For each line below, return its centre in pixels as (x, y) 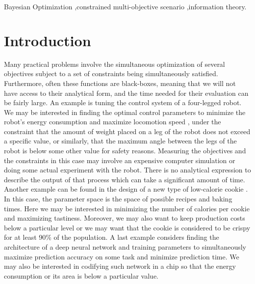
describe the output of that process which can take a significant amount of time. (125, 179)
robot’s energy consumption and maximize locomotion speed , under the (113, 122)
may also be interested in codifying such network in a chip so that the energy (120, 266)
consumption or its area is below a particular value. (81, 275)
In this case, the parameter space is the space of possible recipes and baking (118, 199)
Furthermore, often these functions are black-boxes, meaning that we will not (120, 83)
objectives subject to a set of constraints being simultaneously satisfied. (111, 73)
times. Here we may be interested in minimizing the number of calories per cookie (127, 208)
